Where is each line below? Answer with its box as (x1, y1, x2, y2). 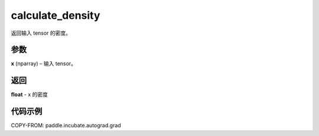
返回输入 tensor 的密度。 (11, 29, 71, 37)
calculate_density (11, 9, 100, 22)
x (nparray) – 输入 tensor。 (11, 60, 77, 67)
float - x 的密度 (11, 91, 48, 98)
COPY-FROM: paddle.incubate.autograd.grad (11, 122, 121, 129)
